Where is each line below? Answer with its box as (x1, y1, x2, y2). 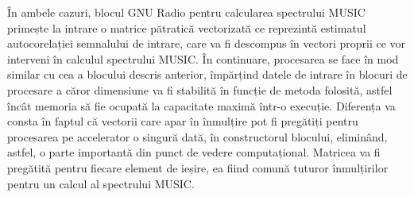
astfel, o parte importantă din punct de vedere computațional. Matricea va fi (7, 144, 381, 160)
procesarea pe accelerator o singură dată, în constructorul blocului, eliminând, (7, 128, 388, 145)
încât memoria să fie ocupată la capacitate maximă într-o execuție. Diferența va (7, 97, 396, 114)
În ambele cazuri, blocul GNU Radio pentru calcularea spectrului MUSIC (7, 4, 366, 20)
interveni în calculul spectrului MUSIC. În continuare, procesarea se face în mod (7, 50, 399, 67)
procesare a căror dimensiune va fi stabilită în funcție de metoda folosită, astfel (7, 81, 393, 98)
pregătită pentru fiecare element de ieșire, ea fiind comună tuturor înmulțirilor (7, 159, 389, 176)
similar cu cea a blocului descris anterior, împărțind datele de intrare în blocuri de (7, 66, 408, 83)
